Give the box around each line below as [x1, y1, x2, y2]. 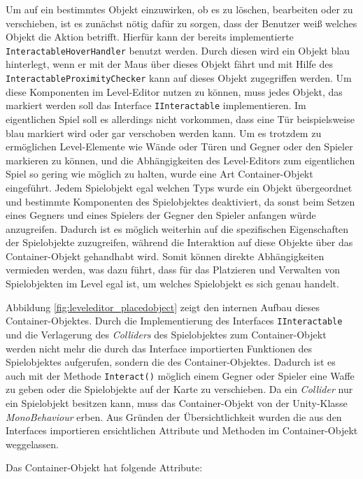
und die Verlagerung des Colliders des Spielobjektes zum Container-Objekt [6, 327, 327, 341]
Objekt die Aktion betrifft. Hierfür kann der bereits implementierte [6, 29, 294, 44]
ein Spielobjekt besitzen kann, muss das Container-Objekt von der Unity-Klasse [6, 395, 348, 410]
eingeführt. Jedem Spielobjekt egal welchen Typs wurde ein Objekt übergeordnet [6, 180, 353, 194]
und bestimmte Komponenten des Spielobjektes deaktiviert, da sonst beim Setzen [6, 194, 355, 208]
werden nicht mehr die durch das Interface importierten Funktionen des [6, 341, 313, 355]
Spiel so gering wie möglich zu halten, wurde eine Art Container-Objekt [6, 166, 313, 181]
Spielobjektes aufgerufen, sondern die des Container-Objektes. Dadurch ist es [6, 355, 336, 369]
